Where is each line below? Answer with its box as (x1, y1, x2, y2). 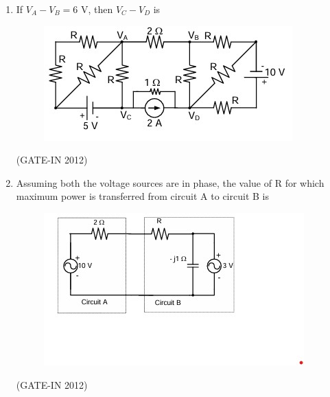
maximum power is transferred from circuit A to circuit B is (16, 189, 269, 203)
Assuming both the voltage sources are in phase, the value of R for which (16, 175, 325, 190)
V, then (80, 2, 113, 16)
